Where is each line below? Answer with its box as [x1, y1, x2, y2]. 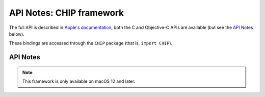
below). [9, 31, 25, 37]
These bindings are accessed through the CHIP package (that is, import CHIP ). [9, 40, 173, 46]
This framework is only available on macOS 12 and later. [22, 78, 135, 84]
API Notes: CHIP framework [9, 7, 124, 18]
